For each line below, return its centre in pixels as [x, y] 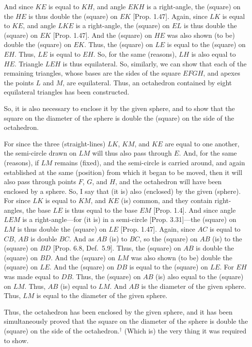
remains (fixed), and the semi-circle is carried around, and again [150, 162]
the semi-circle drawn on [40, 153]
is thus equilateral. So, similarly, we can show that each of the [155, 63]
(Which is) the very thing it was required [185, 331]
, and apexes [222, 73]
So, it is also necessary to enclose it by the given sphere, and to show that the [119, 108]
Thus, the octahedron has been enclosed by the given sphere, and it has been [118, 311]
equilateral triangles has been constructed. [67, 92]
